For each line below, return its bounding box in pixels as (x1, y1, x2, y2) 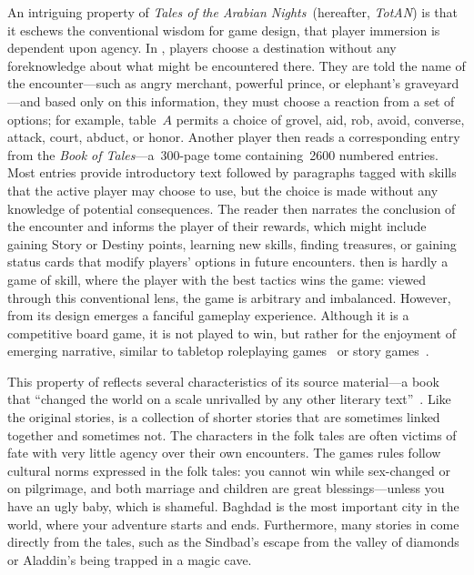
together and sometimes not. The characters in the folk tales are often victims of (7, 425, 457, 444)
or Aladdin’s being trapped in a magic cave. (7, 550, 252, 569)
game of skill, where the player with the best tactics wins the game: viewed (7, 269, 426, 288)
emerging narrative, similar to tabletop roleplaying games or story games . (7, 341, 429, 360)
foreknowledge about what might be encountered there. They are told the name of (7, 55, 466, 75)
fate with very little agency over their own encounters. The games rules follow (7, 443, 441, 462)
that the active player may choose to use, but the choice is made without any (7, 180, 439, 199)
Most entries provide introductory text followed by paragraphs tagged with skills (7, 163, 457, 182)
